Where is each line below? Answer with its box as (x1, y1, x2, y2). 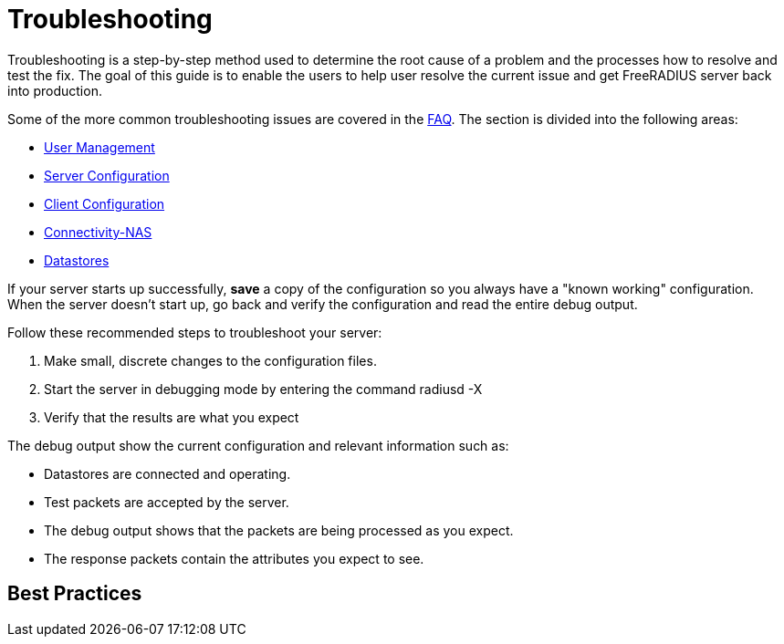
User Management (44, 139, 155, 155)
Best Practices (7, 582, 142, 606)
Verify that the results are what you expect (44, 409, 299, 425)
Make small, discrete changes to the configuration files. (44, 352, 377, 369)
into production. (7, 82, 102, 99)
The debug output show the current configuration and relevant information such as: (7, 437, 509, 453)
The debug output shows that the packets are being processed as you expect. (44, 522, 514, 538)
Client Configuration (44, 195, 165, 212)
